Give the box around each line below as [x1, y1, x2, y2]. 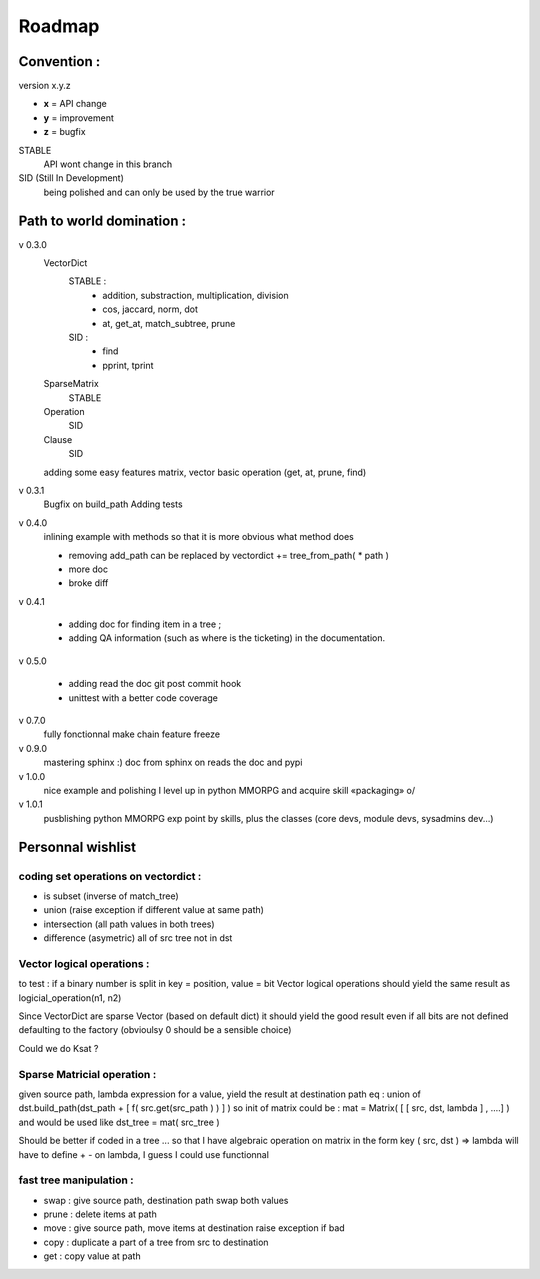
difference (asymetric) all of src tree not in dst [43, 932, 233, 944]
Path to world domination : [18, 212, 187, 229]
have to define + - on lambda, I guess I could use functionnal [18, 1148, 270, 1160]
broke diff [68, 577, 109, 589]
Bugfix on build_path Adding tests [43, 498, 184, 510]
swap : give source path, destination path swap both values [43, 1194, 289, 1206]
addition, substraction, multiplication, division [102, 289, 289, 301]
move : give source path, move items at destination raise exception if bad [43, 1222, 345, 1234]
